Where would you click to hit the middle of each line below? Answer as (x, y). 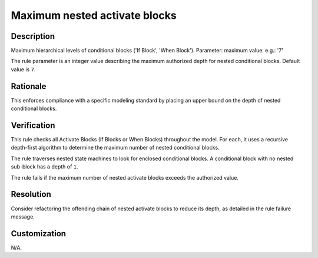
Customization (39, 234)
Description (33, 36)
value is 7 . (23, 69)
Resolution (31, 194)
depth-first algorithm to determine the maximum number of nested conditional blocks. (115, 148)
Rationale (29, 86)
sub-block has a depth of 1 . (45, 167)
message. (23, 216)
